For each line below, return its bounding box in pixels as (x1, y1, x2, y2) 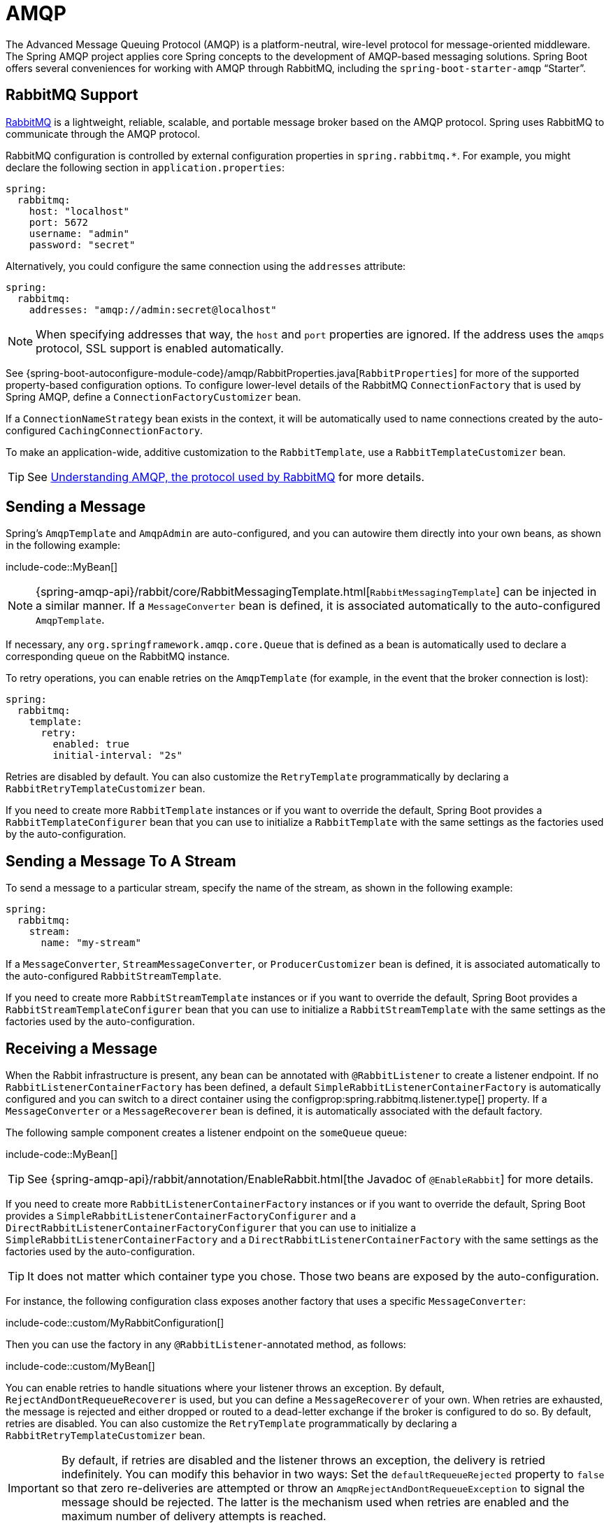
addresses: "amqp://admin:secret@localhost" (29, 303, 277, 315)
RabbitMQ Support (6, 86, 138, 104)
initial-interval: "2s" (52, 750, 182, 761)
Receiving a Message (6, 1039, 157, 1057)
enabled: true (52, 738, 130, 750)
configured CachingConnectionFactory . (6, 424, 203, 436)
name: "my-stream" (41, 937, 141, 949)
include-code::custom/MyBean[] (6, 1360, 155, 1373)
